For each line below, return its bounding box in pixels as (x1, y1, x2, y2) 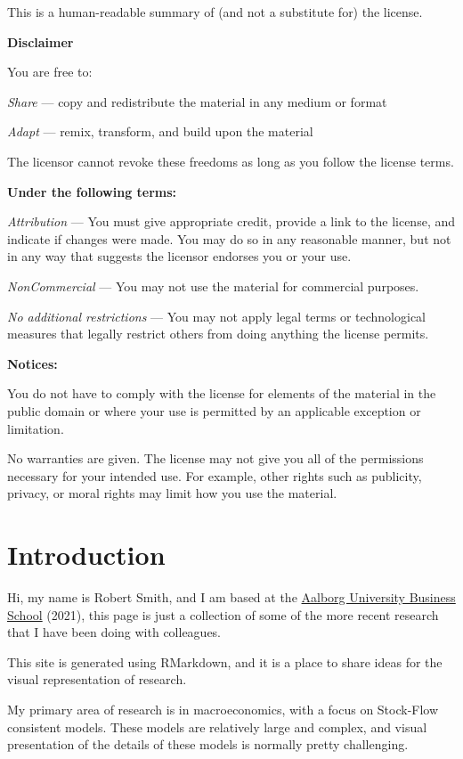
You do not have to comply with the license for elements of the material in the (7, 384, 436, 403)
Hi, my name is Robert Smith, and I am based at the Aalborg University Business (7, 588, 456, 606)
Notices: (7, 354, 58, 372)
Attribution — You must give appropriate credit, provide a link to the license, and (7, 212, 455, 231)
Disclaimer (7, 32, 74, 51)
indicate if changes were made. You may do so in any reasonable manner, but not (7, 229, 451, 248)
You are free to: (7, 62, 93, 81)
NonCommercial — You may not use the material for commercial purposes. (7, 276, 419, 295)
